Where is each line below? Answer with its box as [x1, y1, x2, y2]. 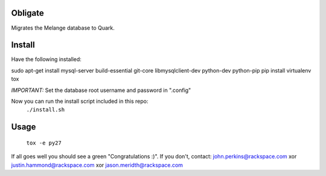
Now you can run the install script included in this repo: [11, 97, 149, 105]
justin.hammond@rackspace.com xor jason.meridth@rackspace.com [11, 161, 184, 169]
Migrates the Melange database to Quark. [11, 24, 115, 31]
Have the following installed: [11, 56, 81, 63]
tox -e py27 [26, 139, 62, 146]
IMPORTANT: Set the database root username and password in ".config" [11, 86, 191, 94]
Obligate [11, 8, 45, 18]
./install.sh [26, 106, 65, 113]
